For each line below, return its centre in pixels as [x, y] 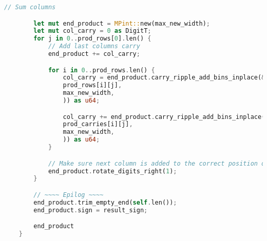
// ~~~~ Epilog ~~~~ [69, 195]
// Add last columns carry [94, 46]
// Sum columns [30, 7]
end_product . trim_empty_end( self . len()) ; [105, 202]
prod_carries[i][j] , [98, 124]
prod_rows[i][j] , [92, 85]
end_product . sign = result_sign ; [91, 210]
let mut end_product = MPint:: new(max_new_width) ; [122, 23]
